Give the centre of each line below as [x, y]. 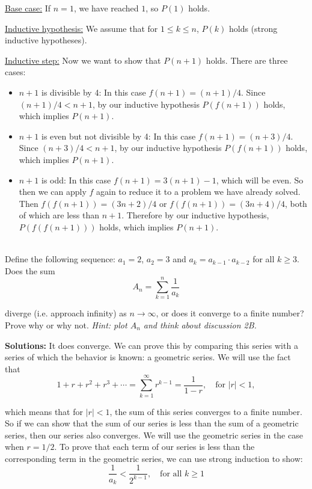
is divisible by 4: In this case [93, 92]
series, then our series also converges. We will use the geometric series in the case [154, 435]
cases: [15, 72]
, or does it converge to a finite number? [230, 313]
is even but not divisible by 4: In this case [118, 136]
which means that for [44, 411]
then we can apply [53, 192]
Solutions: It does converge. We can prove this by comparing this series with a [151, 345]
